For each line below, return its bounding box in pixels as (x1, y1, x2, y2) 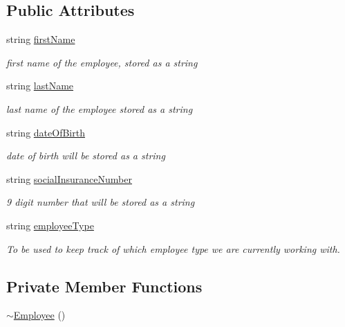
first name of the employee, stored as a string (6, 55, 198, 69)
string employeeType (6, 218, 94, 232)
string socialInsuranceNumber (6, 171, 132, 186)
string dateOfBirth (6, 125, 85, 139)
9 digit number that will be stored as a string (6, 195, 195, 209)
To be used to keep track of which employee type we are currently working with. (6, 241, 340, 256)
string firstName (6, 32, 75, 46)
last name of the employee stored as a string (6, 101, 193, 116)
